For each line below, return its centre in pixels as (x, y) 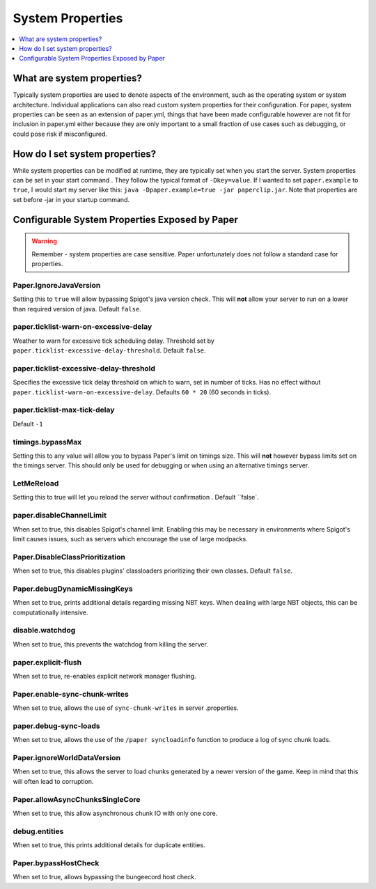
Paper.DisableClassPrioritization (69, 557)
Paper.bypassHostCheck (56, 863)
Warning (44, 241)
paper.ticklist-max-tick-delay (64, 410)
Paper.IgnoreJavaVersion (57, 285)
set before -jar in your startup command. (71, 199)
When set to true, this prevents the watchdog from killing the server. (110, 644)
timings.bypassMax (47, 442)
